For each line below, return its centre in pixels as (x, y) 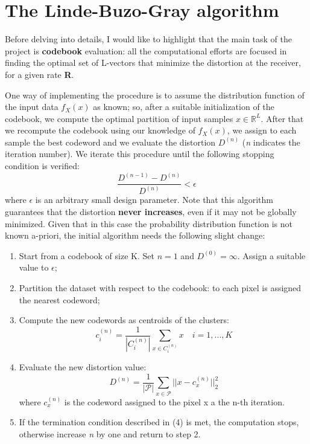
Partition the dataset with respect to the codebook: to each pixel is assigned (160, 288)
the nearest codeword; (59, 299)
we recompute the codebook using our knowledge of (100, 130)
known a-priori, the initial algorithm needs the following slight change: (135, 235)
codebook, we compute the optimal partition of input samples (119, 118)
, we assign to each (262, 130)
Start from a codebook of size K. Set (87, 255)
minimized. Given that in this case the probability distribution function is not (149, 223)
